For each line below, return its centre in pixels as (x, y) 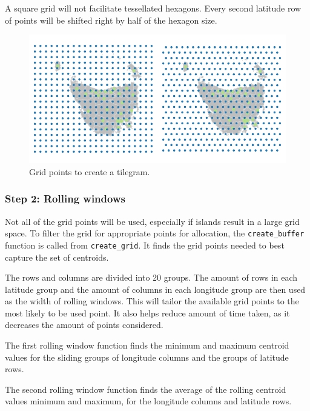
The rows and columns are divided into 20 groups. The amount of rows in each (151, 277)
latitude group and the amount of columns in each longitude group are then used (155, 289)
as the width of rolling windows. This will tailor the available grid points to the (152, 301)
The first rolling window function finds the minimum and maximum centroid (147, 345)
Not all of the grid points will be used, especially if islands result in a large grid (152, 221)
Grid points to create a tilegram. (90, 171)
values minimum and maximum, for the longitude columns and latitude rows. (148, 401)
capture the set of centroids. (57, 257)
